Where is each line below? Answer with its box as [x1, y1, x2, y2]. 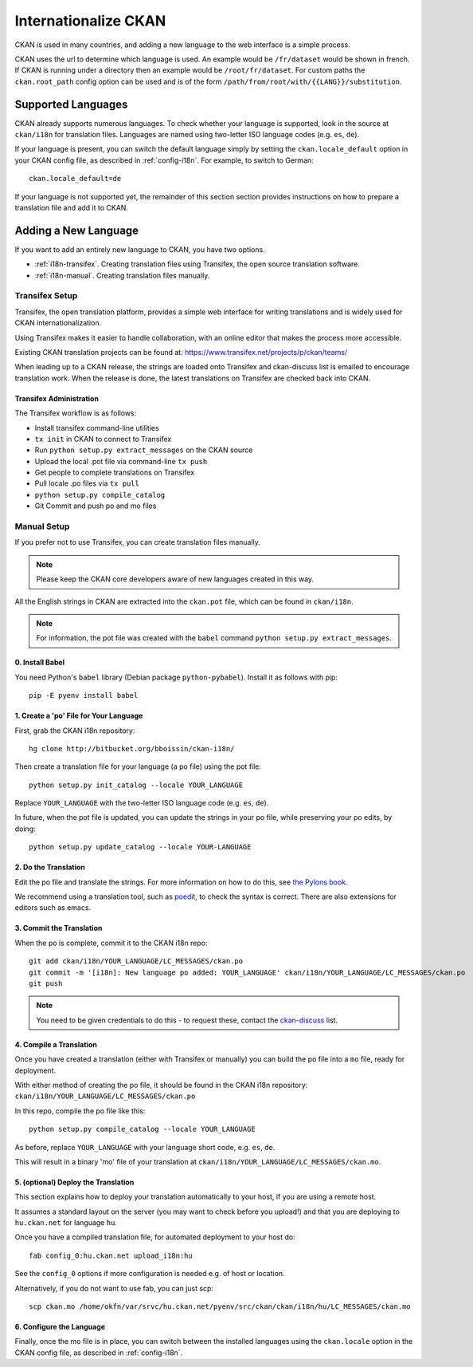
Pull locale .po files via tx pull [34, 479, 139, 488]
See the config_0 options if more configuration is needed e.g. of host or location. [14, 1269, 286, 1278]
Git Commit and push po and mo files [34, 501, 157, 510]
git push [29, 979, 63, 988]
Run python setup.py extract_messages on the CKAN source [34, 445, 253, 455]
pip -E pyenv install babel [29, 691, 139, 700]
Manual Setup [14, 521, 70, 532]
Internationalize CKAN [14, 12, 166, 30]
